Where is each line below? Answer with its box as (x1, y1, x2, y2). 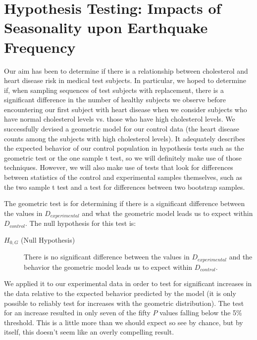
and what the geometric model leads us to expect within (82, 208, 253, 218)
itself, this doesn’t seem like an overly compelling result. (4, 327, 174, 337)
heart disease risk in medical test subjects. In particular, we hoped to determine (4, 75, 247, 85)
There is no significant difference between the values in (24, 252, 190, 262)
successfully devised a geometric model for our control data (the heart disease (4, 124, 240, 134)
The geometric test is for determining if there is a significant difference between (4, 198, 245, 209)
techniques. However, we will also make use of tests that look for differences (4, 162, 233, 172)
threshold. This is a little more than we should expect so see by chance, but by (4, 317, 243, 327)
